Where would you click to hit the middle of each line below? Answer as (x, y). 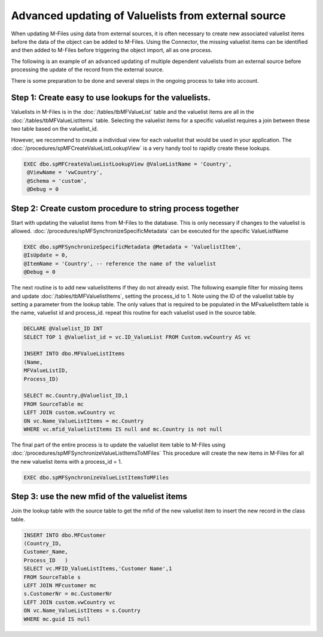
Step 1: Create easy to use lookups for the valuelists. (111, 98)
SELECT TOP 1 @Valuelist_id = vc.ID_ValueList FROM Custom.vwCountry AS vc (137, 337)
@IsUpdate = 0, (46, 255)
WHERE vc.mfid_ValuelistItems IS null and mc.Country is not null (123, 429)
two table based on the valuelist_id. (55, 129)
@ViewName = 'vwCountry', (65, 173)
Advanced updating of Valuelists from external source (149, 16)
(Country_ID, (43, 544)
